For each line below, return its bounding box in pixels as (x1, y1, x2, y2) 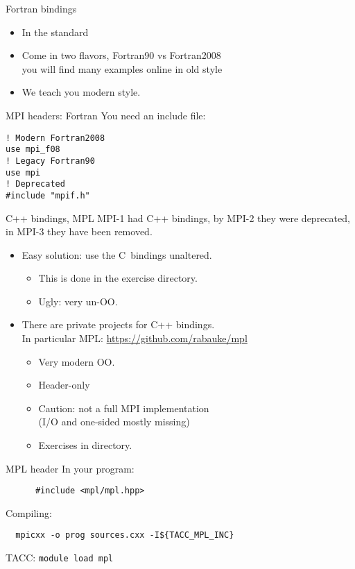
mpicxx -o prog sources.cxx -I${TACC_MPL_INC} (15, 530, 234, 541)
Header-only (38, 377, 90, 392)
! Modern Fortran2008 (6, 133, 105, 143)
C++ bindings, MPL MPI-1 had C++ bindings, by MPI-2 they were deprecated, (6, 210, 350, 225)
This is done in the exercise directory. (38, 271, 198, 285)
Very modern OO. (38, 354, 115, 368)
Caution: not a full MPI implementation (38, 400, 209, 415)
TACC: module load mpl (6, 550, 114, 565)
